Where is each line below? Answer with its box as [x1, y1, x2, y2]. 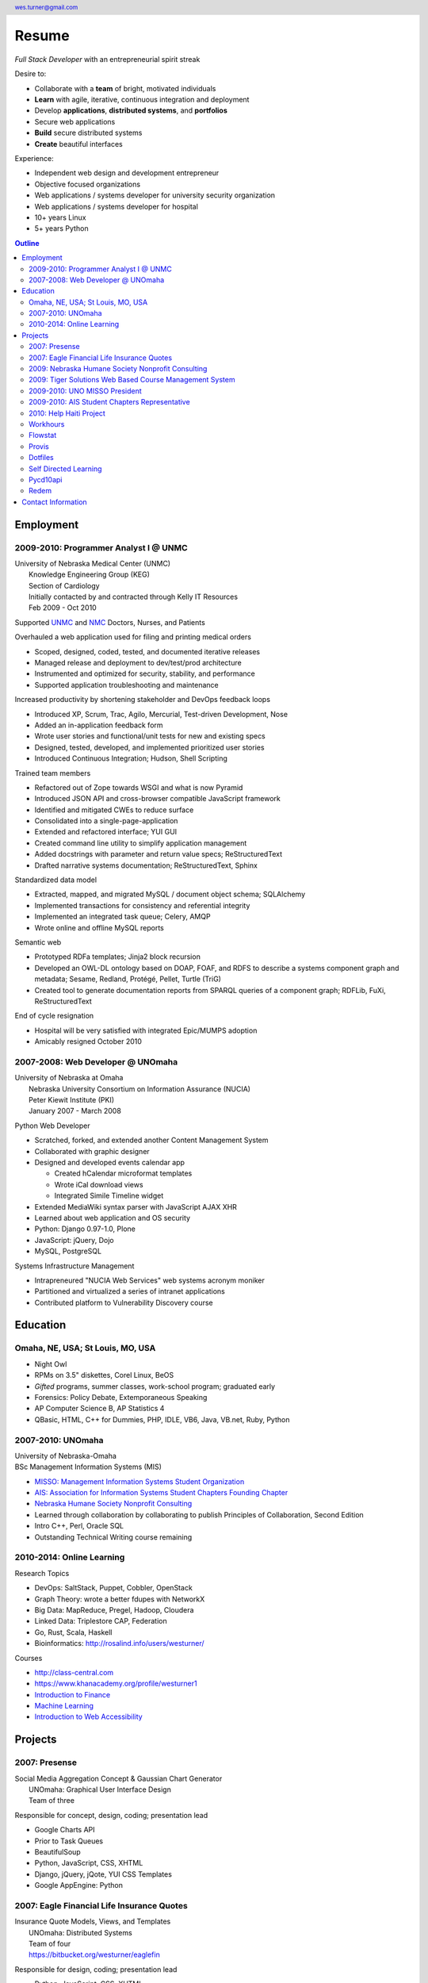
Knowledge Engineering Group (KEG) [29, 570, 151, 579]
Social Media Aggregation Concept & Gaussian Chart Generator [14, 1774, 223, 1783]
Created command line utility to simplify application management [34, 838, 247, 848]
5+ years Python [34, 224, 89, 233]
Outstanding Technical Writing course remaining [34, 1532, 193, 1542]
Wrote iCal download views [54, 1179, 143, 1189]
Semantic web [14, 937, 62, 947]
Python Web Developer [14, 1121, 90, 1130]
